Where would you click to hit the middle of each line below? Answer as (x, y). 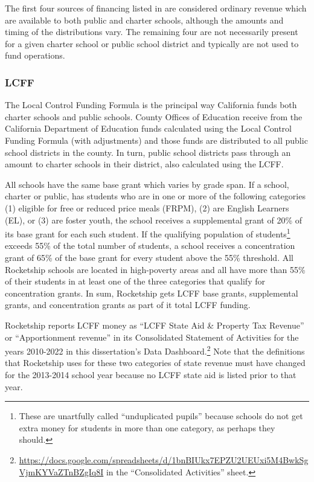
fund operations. (35, 55)
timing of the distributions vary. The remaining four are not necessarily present (152, 32)
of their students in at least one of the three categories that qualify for (135, 281)
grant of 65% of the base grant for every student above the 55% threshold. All (149, 257)
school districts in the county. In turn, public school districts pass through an (148, 152)
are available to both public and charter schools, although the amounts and (144, 20)
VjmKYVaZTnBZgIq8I (61, 471)
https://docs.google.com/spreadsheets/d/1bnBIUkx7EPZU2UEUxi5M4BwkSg (164, 459)
